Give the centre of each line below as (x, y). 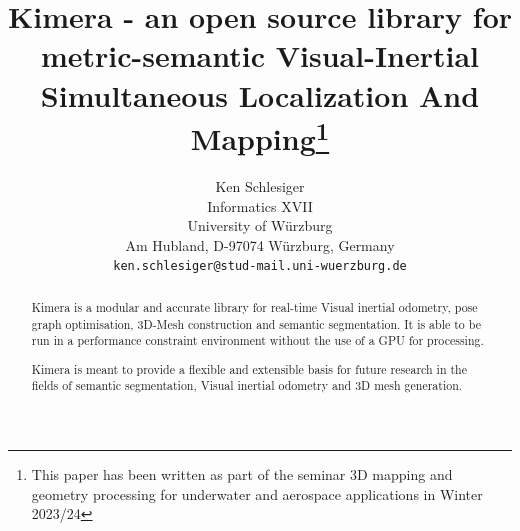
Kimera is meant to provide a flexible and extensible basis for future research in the (249, 368)
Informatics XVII (260, 205)
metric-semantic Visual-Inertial (260, 55)
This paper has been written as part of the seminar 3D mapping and (242, 474)
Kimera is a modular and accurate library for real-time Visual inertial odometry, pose (254, 306)
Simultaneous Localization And (260, 94)
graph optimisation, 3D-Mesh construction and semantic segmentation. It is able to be (256, 323)
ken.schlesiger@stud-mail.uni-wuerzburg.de (260, 266)
